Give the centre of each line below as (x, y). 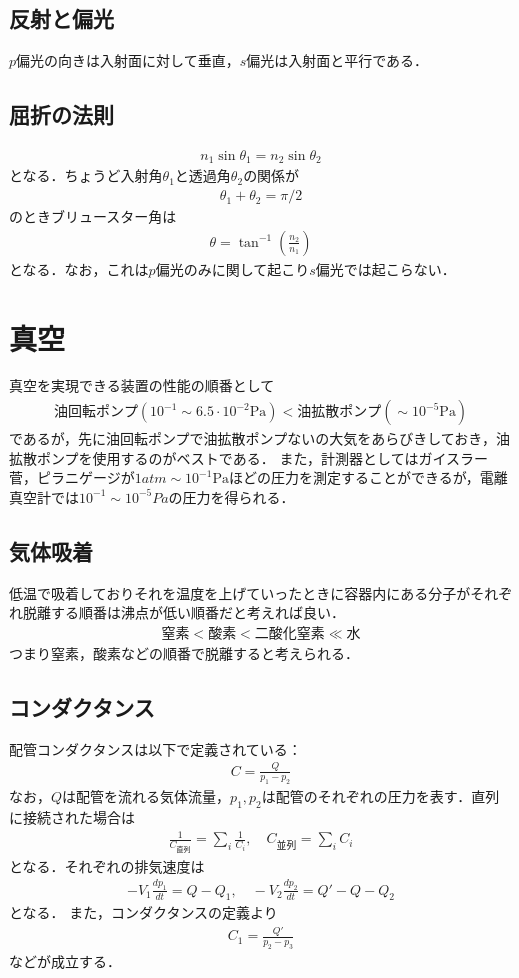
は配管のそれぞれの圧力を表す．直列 (380, 796)
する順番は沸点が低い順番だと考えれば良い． (197, 612)
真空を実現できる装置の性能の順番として (142, 385)
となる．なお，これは (79, 268)
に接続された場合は (72, 817)
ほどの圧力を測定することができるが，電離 (368, 477)
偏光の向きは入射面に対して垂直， (128, 60)
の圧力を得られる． (231, 496)
